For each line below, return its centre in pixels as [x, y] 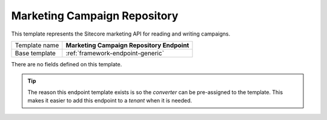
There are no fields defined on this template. [67, 64]
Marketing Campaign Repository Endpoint [127, 45]
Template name [37, 45]
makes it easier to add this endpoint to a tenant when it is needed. [110, 101]
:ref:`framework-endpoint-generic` [115, 53]
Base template [35, 53]
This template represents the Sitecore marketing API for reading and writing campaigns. [121, 34]
